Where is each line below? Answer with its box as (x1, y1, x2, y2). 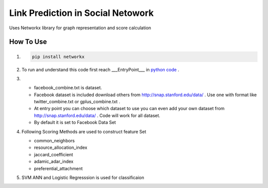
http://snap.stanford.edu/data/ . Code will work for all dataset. (34, 112, 161, 119)
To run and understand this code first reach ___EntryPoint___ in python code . (21, 66, 180, 72)
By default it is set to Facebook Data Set (34, 120, 116, 125)
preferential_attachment (34, 165, 83, 171)
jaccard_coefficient (34, 151, 73, 157)
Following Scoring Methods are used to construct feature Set (21, 128, 146, 134)
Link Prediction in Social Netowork (9, 7, 154, 18)
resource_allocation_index (34, 144, 88, 151)
